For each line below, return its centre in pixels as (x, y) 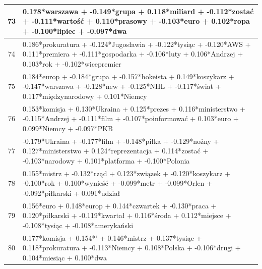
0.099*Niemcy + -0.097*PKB (68, 128)
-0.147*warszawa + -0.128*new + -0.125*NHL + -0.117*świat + (122, 86)
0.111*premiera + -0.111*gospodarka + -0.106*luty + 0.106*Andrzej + (133, 54)
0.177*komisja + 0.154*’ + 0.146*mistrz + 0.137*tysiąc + (112, 237)
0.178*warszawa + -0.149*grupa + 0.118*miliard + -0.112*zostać (138, 11)
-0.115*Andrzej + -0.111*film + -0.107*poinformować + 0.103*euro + (131, 118)
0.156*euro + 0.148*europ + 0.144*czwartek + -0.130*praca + (120, 205)
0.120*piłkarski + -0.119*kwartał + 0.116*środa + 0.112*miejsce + (127, 215)
